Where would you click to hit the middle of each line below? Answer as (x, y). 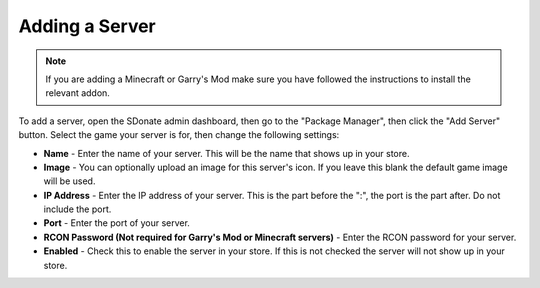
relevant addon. (77, 93)
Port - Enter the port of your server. (116, 223)
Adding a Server (87, 26)
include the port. (77, 209)
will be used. (69, 181)
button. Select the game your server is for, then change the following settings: (179, 135)
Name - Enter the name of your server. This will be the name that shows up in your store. (226, 153)
